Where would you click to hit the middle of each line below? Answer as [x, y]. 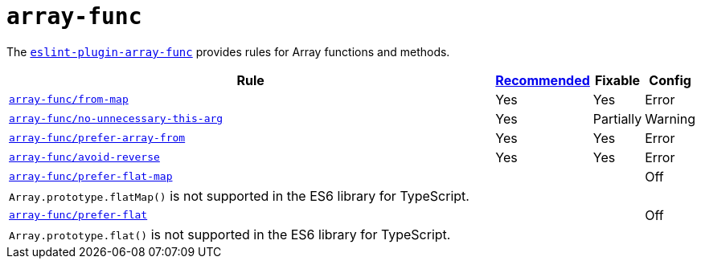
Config [670, 80]
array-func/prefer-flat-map [91, 177]
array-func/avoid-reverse [84, 157]
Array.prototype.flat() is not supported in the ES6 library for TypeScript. [230, 234]
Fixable [617, 80]
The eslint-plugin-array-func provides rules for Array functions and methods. [228, 51]
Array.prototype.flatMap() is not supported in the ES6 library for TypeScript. [239, 196]
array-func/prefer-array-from [97, 138]
